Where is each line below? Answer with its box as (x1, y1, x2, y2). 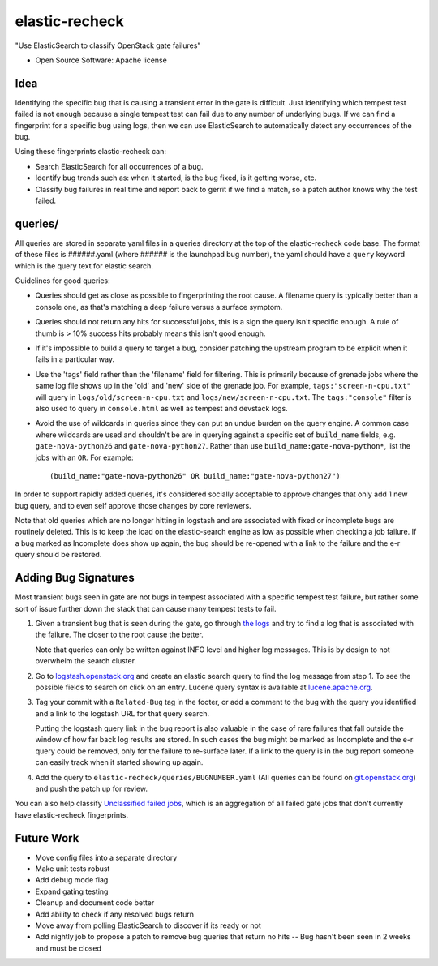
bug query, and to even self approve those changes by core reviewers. (15, 500, 251, 510)
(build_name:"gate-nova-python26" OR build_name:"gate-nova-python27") (49, 471, 341, 480)
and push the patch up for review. (35, 784, 148, 794)
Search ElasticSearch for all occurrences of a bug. (35, 161, 204, 171)
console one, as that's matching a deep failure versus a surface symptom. (35, 302, 283, 311)
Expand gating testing (35, 887, 109, 896)
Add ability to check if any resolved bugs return (35, 909, 195, 919)
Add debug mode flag (35, 875, 109, 885)
